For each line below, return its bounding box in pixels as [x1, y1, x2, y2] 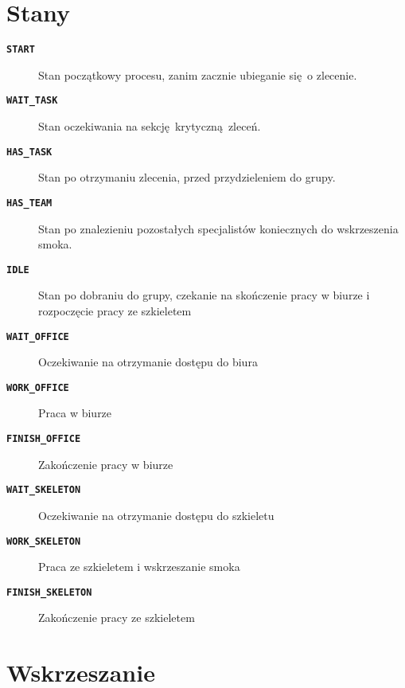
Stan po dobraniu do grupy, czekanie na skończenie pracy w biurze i [38, 287, 370, 303]
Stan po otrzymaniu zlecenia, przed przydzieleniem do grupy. [38, 169, 336, 186]
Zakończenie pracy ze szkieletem [38, 609, 195, 626]
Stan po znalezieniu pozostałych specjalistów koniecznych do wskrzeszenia [38, 220, 399, 236]
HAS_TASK [6, 146, 53, 158]
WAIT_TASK [6, 95, 58, 107]
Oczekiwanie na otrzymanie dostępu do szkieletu [38, 506, 275, 523]
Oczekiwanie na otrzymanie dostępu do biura [38, 354, 258, 370]
